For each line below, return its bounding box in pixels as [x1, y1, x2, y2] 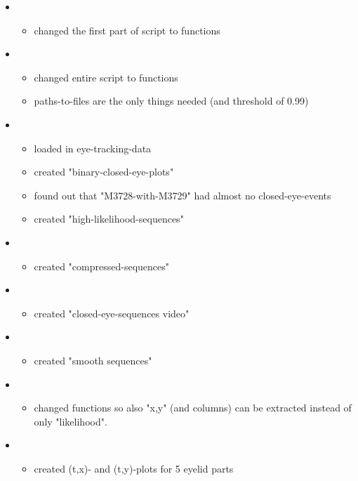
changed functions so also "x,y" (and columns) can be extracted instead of [34, 400, 352, 415]
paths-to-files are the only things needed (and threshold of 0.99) [34, 93, 309, 108]
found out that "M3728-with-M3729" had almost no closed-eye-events [34, 187, 331, 202]
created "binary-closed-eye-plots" [34, 164, 174, 179]
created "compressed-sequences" [34, 258, 170, 273]
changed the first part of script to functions [34, 22, 220, 37]
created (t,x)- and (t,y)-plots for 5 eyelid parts [34, 461, 234, 475]
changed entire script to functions [34, 70, 178, 84]
